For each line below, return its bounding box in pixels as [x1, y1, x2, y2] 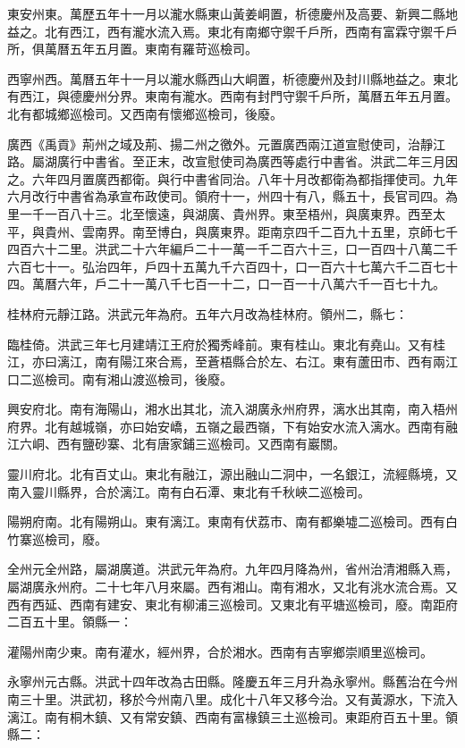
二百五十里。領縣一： [7, 612, 132, 631]
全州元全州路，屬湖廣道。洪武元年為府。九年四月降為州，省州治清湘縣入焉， [7, 559, 458, 578]
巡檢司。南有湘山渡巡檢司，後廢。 [31, 369, 232, 388]
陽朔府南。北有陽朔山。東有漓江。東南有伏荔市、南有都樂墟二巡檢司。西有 [7, 512, 445, 531]
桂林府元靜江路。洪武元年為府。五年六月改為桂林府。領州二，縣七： [7, 304, 408, 323]
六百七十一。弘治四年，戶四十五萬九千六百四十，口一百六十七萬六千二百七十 [7, 256, 458, 275]
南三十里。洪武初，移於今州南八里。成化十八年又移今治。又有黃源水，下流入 [7, 690, 458, 708]
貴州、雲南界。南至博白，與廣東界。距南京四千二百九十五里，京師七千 [44, 222, 458, 240]
